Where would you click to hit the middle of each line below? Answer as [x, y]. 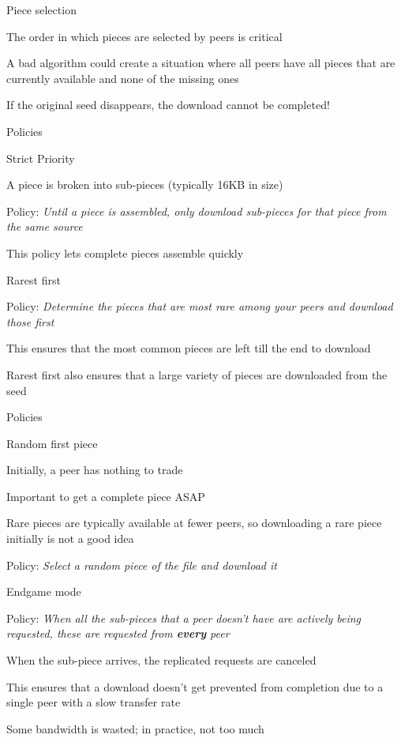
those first [30, 321]
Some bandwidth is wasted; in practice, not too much [135, 728]
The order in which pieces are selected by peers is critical [144, 36]
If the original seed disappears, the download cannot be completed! [168, 105]
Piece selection [41, 9]
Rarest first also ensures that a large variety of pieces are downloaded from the [197, 374]
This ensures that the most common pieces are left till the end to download [189, 348]
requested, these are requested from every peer [118, 633]
